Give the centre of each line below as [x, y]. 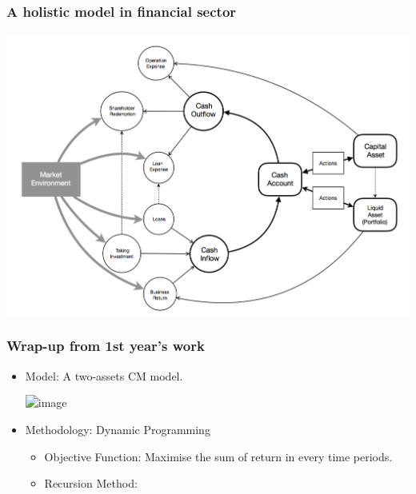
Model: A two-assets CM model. [104, 375]
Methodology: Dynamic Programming [118, 429]
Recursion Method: [91, 483]
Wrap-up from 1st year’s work [106, 346]
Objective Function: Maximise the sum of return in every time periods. [218, 456]
